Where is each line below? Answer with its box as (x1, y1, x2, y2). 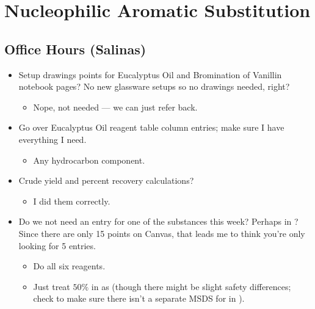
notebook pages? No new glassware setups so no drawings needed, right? (18, 80, 290, 93)
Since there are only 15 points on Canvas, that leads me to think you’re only (18, 227, 305, 239)
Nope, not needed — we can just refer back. (33, 100, 198, 113)
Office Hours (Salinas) (4, 39, 147, 58)
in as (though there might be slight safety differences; (91, 280, 291, 293)
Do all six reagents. (33, 260, 106, 272)
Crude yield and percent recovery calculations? (18, 174, 194, 187)
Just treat (33, 280, 70, 293)
